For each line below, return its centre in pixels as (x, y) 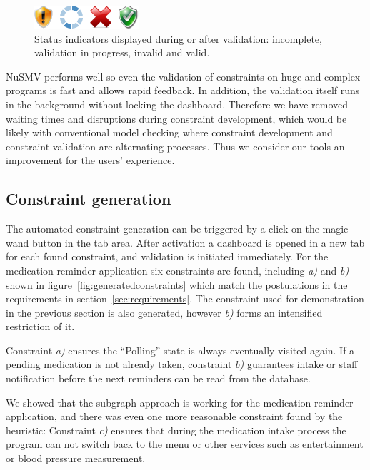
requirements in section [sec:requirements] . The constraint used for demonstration (185, 298)
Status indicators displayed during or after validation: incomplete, (178, 38)
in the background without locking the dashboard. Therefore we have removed (177, 104)
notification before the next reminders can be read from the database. (158, 378)
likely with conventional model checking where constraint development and (169, 132)
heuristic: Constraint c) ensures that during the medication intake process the (176, 430)
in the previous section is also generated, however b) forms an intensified (164, 312)
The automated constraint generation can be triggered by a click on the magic (177, 229)
